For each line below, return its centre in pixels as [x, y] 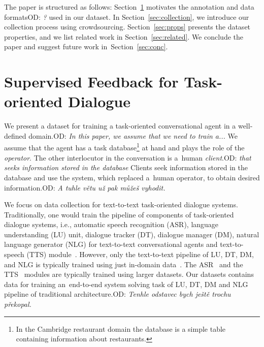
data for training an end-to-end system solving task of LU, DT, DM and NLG [126, 284]
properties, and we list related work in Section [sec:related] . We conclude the [124, 36]
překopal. [18, 304]
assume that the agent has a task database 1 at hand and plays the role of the [124, 147]
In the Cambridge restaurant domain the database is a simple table [121, 328]
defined [15, 135]
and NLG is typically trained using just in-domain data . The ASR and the [124, 264]
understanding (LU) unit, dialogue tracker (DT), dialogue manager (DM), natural [132, 234]
